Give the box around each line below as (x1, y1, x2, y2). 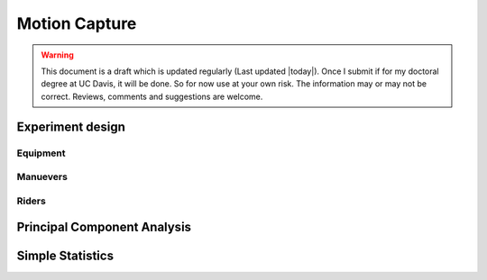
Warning (41, 50, 74, 60)
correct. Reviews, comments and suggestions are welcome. (41, 91, 263, 102)
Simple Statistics (16, 248, 115, 264)
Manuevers (16, 171, 68, 184)
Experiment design (16, 119, 125, 134)
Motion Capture (16, 14, 137, 33)
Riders (16, 194, 47, 207)
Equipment (16, 147, 67, 159)
